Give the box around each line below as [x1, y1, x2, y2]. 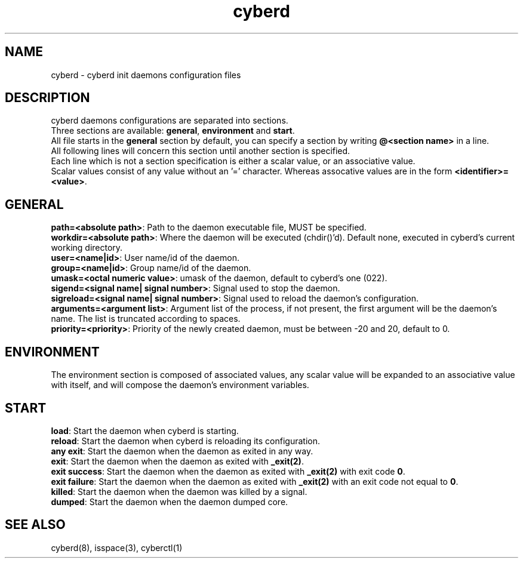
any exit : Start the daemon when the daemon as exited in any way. [51, 445, 313, 456]
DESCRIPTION [5, 90, 90, 106]
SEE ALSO [5, 517, 66, 533]
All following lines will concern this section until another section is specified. [51, 146, 350, 156]
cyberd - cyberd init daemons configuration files [51, 69, 241, 80]
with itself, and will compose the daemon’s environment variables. [51, 380, 309, 390]
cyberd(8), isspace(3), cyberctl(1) [51, 542, 183, 553]
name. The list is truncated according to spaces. [51, 313, 241, 324]
